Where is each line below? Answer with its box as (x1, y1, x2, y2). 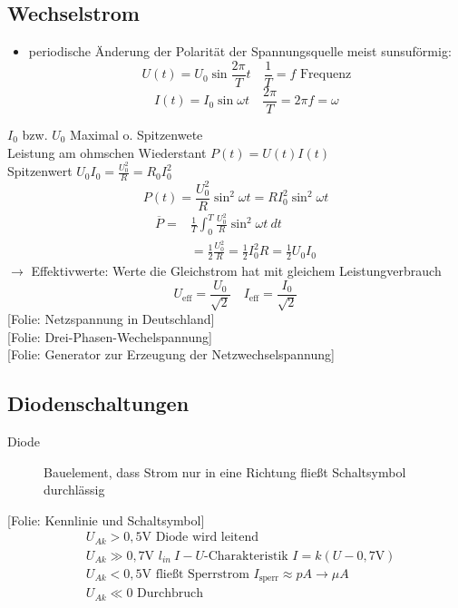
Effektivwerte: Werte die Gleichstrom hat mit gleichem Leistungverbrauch (31, 261, 442, 280)
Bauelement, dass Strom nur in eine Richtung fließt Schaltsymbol (44, 462, 406, 481)
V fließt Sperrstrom (141, 567, 249, 581)
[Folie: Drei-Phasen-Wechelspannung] (7, 327, 212, 346)
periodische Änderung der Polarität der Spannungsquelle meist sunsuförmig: (28, 42, 452, 61)
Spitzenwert (7, 162, 73, 181)
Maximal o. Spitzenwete (70, 124, 203, 143)
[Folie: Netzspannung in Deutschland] (7, 309, 215, 329)
